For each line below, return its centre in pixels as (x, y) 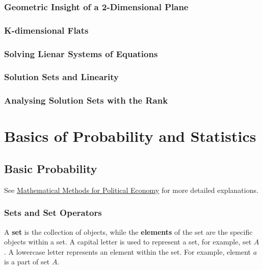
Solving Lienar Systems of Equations (81, 53)
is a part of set (27, 262)
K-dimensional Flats (46, 30)
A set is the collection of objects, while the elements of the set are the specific (128, 231)
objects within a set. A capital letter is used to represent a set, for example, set (128, 242)
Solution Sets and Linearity (62, 77)
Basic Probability (51, 168)
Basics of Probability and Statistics (130, 136)
